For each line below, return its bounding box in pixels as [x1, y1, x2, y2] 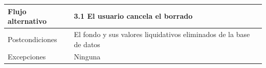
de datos [74, 39, 100, 49]
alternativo [8, 16, 47, 26]
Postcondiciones [8, 33, 57, 44]
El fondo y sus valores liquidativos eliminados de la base [74, 28, 250, 39]
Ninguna [74, 51, 101, 62]
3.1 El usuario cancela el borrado [74, 11, 193, 21]
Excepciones [8, 51, 46, 62]
